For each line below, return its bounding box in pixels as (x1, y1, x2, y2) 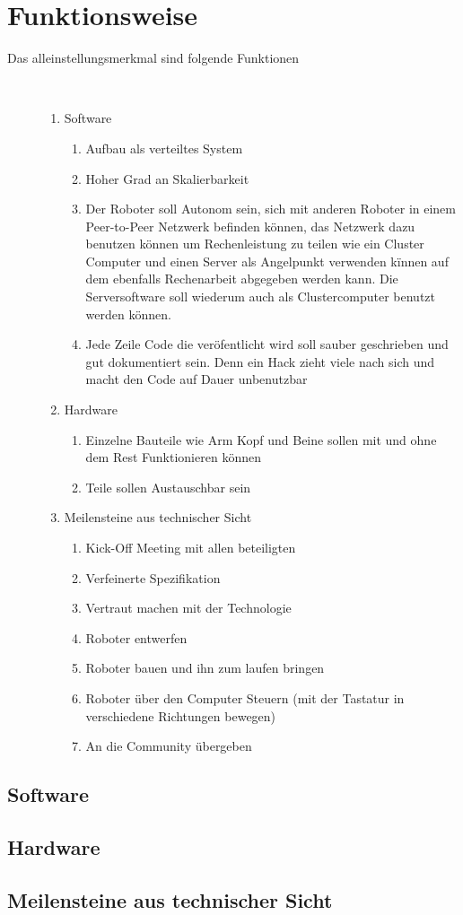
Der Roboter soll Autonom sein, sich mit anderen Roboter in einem (85, 199, 456, 218)
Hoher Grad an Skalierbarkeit (85, 169, 249, 187)
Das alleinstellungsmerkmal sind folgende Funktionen (7, 48, 300, 67)
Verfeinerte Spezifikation (85, 568, 221, 587)
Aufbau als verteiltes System (85, 138, 243, 157)
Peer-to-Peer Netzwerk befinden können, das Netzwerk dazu (85, 216, 415, 235)
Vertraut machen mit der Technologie (85, 598, 292, 617)
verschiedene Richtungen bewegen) (85, 706, 276, 725)
